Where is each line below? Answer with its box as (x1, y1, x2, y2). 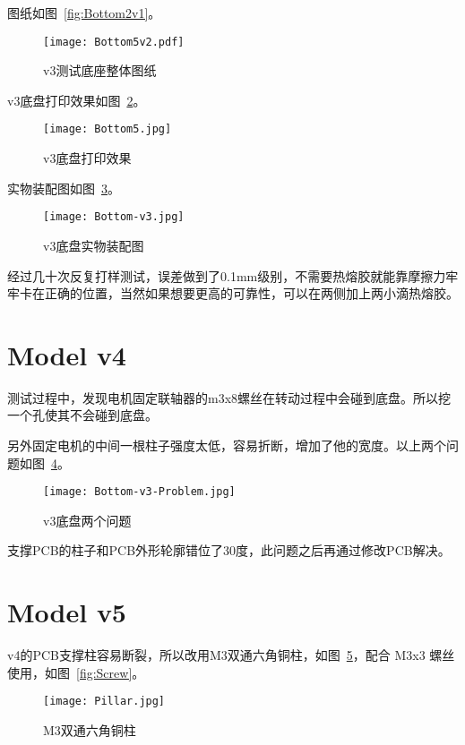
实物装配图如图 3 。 (7, 178, 120, 197)
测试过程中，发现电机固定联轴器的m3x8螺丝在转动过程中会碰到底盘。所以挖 (7, 388, 452, 407)
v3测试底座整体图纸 (43, 61, 157, 80)
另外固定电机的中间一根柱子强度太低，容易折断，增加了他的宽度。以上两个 (7, 436, 446, 455)
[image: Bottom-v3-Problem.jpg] (43, 485, 236, 499)
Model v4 (7, 336, 126, 372)
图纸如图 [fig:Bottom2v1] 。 (7, 4, 161, 21)
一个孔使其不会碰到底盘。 (7, 406, 158, 424)
